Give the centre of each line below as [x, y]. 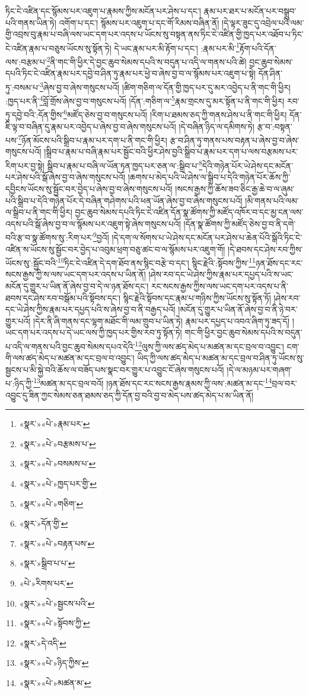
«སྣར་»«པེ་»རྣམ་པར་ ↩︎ [55, 424]
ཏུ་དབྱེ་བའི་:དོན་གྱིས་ [35, 115]
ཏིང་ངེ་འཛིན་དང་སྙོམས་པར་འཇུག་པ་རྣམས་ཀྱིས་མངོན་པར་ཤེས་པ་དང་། [103, 11]
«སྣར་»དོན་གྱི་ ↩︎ [44, 523]
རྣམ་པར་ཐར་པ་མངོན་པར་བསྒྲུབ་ [250, 11]
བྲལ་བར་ [284, 383]
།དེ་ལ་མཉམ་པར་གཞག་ [259, 369]
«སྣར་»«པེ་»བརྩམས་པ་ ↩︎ [58, 443]
